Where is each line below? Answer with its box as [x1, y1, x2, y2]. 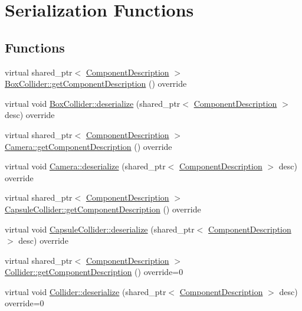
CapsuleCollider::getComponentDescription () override [5, 202, 201, 215]
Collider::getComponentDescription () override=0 [5, 266, 183, 278]
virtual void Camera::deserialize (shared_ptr [5, 160, 166, 172]
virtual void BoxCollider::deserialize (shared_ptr [5, 97, 180, 109]
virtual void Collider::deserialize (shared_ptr [5, 285, 166, 297]
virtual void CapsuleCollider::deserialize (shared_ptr [5, 222, 195, 235]
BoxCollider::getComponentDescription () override [5, 77, 187, 90]
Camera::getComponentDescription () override [5, 140, 172, 152]
